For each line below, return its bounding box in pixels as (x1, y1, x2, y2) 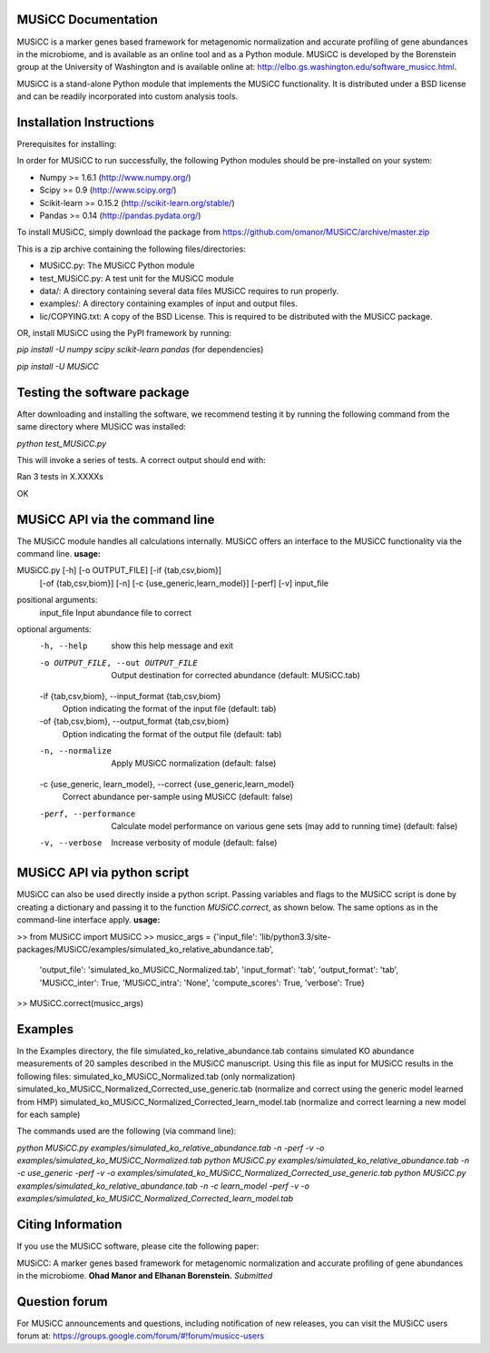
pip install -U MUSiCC (16, 360, 99, 371)
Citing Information (16, 1217, 122, 1232)
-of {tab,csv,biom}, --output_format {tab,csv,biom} (39, 716, 230, 726)
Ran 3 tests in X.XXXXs (16, 471, 104, 482)
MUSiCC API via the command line (16, 511, 215, 527)
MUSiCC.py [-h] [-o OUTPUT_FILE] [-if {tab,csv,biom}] (16, 565, 222, 576)
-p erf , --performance (39, 808, 136, 819)
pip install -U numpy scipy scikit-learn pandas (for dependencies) (16, 344, 264, 355)
